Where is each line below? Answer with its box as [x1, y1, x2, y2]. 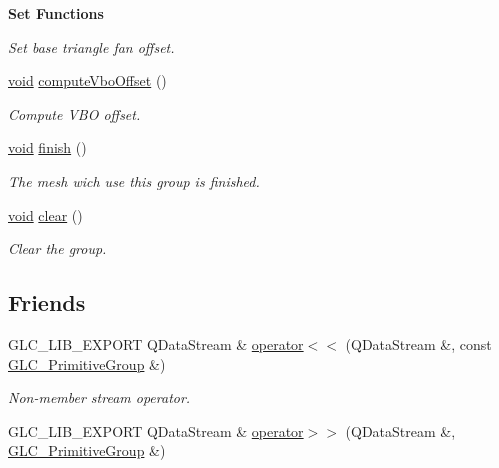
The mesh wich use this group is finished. [8, 170, 260, 191]
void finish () [8, 137, 87, 158]
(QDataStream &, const [345, 333, 492, 354]
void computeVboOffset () [8, 70, 167, 91]
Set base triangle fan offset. [8, 36, 175, 57]
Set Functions [8, 3, 104, 23]
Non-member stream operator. [8, 387, 191, 408]
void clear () [8, 204, 83, 225]
